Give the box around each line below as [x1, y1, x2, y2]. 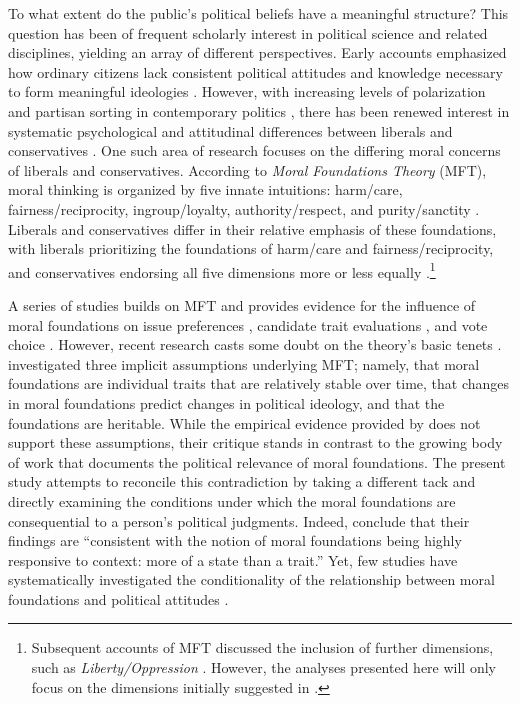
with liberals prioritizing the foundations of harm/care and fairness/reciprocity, [8, 238, 494, 259]
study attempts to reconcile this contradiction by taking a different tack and [8, 471, 476, 492]
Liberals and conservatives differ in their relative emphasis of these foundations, [8, 218, 497, 239]
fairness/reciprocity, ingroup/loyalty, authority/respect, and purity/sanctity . [8, 198, 480, 219]
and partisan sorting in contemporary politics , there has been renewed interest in [8, 100, 510, 121]
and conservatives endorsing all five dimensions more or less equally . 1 [8, 258, 436, 282]
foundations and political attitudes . [8, 588, 229, 609]
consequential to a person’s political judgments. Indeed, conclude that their [8, 510, 470, 531]
